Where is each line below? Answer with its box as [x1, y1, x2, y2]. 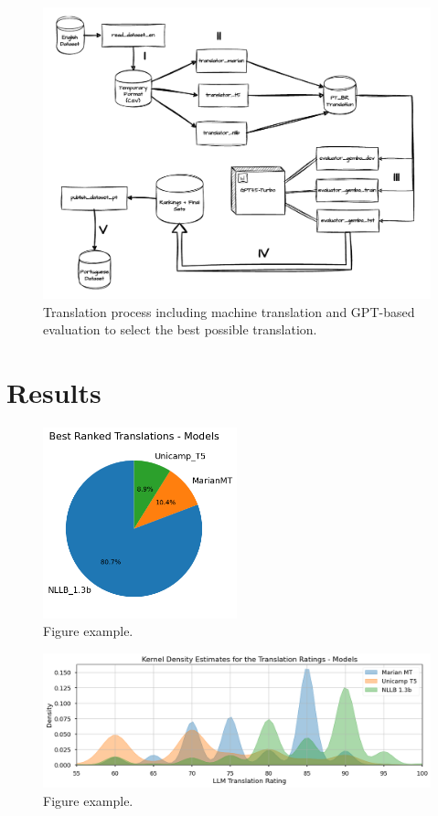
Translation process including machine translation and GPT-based [43, 302, 415, 321]
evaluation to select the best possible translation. [43, 320, 317, 339]
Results [6, 374, 101, 411]
